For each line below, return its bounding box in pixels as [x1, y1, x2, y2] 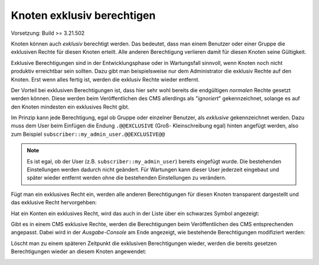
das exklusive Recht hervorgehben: [11, 199, 97, 206]
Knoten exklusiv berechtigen [11, 9, 156, 22]
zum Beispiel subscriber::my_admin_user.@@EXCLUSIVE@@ [11, 130, 165, 138]
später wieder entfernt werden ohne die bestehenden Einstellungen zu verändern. [27, 174, 227, 181]
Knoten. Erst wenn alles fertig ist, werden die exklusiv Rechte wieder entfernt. [11, 76, 200, 83]
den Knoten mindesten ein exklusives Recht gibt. [11, 103, 130, 110]
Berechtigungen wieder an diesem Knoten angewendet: [11, 248, 147, 255]
